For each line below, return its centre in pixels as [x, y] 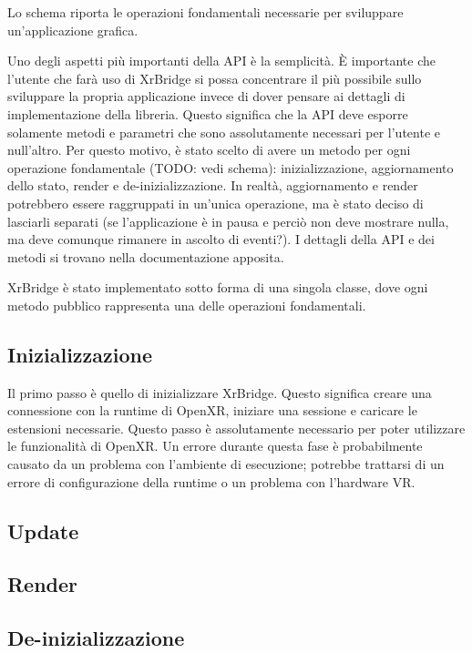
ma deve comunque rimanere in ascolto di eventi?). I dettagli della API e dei [221, 239]
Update [43, 531]
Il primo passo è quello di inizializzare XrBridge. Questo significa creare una [220, 392]
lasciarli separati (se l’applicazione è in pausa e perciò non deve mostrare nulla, [228, 221]
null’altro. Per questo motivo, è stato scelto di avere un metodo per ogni [209, 150]
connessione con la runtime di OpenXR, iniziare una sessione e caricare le [212, 410]
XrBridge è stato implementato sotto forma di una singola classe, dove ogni [218, 287]
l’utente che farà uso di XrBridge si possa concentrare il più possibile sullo [215, 78]
